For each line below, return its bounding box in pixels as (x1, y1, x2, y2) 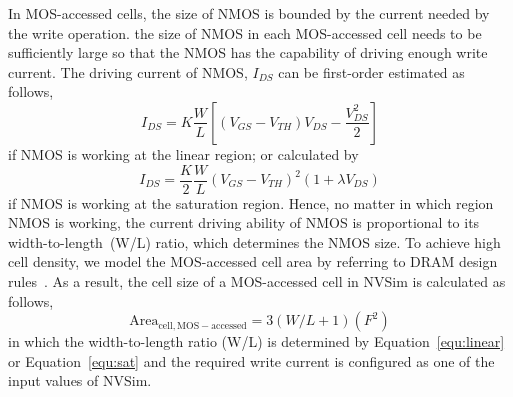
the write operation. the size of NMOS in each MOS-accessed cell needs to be (8, 22, 482, 43)
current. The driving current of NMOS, (8, 61, 248, 82)
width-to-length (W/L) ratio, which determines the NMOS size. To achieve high (8, 231, 501, 252)
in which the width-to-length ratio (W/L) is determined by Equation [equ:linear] (8, 331, 505, 352)
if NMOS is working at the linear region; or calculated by (8, 143, 359, 164)
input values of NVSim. (8, 370, 152, 391)
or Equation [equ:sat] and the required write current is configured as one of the (8, 350, 495, 371)
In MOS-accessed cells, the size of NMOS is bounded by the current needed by (8, 3, 490, 23)
